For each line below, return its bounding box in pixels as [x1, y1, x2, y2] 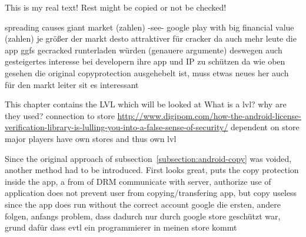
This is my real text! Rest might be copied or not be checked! [5, 1, 227, 13]
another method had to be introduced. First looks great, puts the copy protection [5, 164, 299, 176]
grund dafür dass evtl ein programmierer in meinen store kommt [5, 221, 237, 233]
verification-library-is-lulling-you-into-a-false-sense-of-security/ [5, 121, 228, 133]
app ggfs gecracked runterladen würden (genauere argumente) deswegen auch [5, 43, 282, 56]
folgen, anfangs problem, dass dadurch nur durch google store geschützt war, [5, 209, 281, 222]
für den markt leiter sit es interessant [5, 78, 139, 90]
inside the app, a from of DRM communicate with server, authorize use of [5, 175, 271, 187]
